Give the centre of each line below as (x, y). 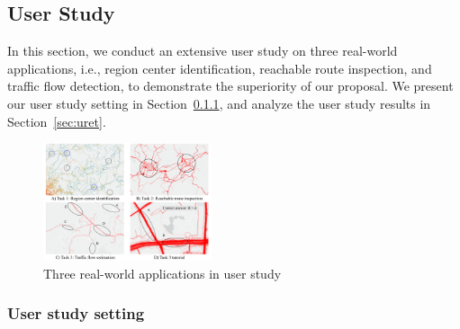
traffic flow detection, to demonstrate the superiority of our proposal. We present (230, 86)
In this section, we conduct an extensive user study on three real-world (203, 51)
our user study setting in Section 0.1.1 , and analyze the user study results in (219, 103)
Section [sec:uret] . (57, 121)
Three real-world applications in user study (162, 273)
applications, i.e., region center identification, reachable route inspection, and (220, 68)
